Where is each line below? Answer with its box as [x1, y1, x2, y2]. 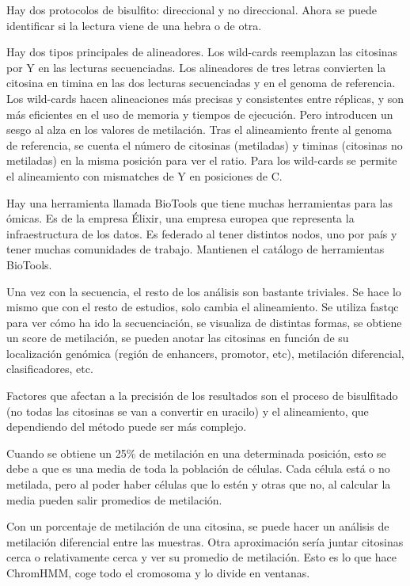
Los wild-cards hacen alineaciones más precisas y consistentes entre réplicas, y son [6, 89, 404, 106]
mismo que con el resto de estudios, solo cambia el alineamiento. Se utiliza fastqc [6, 299, 399, 315]
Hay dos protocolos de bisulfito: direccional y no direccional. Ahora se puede [6, 2, 377, 17]
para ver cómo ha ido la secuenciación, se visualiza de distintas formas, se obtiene [6, 314, 402, 330]
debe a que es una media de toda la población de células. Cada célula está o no [6, 460, 390, 477]
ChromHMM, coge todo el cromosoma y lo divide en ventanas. [6, 565, 310, 580]
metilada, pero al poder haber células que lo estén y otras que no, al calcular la [6, 476, 391, 493]
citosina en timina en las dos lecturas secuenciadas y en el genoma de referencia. [6, 74, 396, 91]
